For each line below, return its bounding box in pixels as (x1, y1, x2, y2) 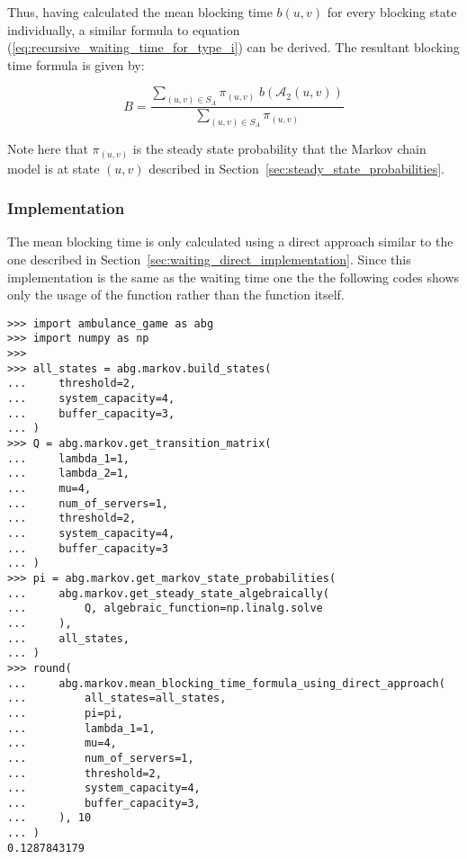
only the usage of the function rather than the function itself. (7, 285, 345, 304)
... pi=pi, (7, 706, 123, 720)
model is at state (7, 158, 100, 177)
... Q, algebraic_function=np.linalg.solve (7, 602, 323, 615)
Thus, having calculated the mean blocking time (7, 3, 273, 21)
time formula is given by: (7, 55, 145, 74)
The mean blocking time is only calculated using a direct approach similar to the (7, 232, 454, 251)
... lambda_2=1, (7, 467, 130, 480)
